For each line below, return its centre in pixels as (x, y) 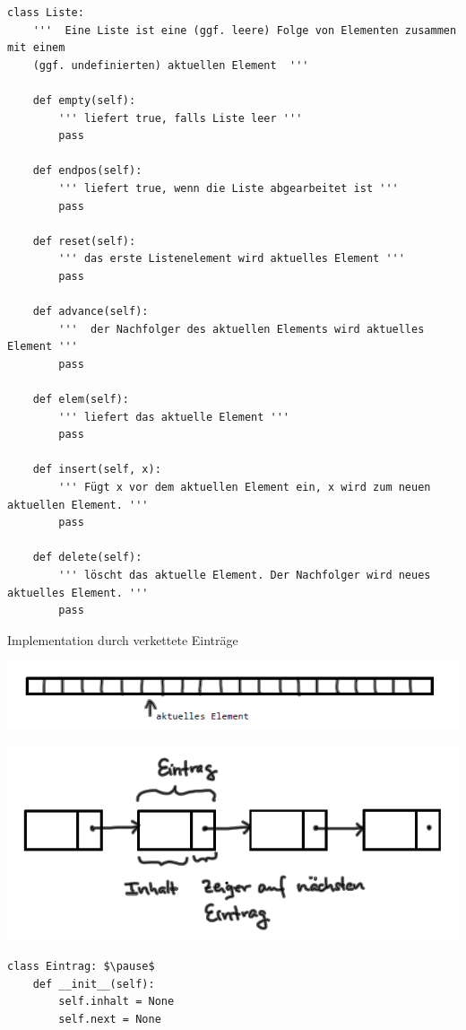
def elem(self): (81, 400)
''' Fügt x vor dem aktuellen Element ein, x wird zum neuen (245, 488)
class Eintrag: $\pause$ (81, 967)
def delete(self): (87, 558)
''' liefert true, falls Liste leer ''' (181, 118)
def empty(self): (84, 100)
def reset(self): (84, 241)
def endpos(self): (87, 171)
